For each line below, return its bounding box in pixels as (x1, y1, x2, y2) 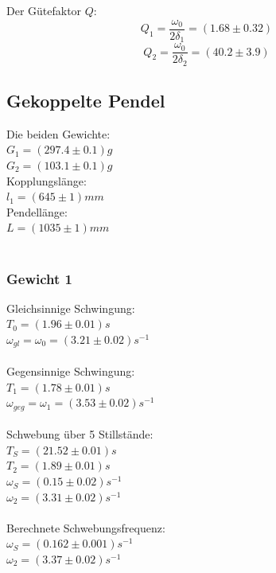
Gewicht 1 (6, 268, 72, 288)
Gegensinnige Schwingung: (6, 363, 135, 380)
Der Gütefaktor (6, 2, 82, 18)
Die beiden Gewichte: (6, 125, 111, 142)
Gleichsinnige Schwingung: (6, 299, 135, 316)
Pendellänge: (6, 203, 68, 220)
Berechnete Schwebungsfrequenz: (6, 519, 165, 536)
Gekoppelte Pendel (6, 88, 165, 113)
